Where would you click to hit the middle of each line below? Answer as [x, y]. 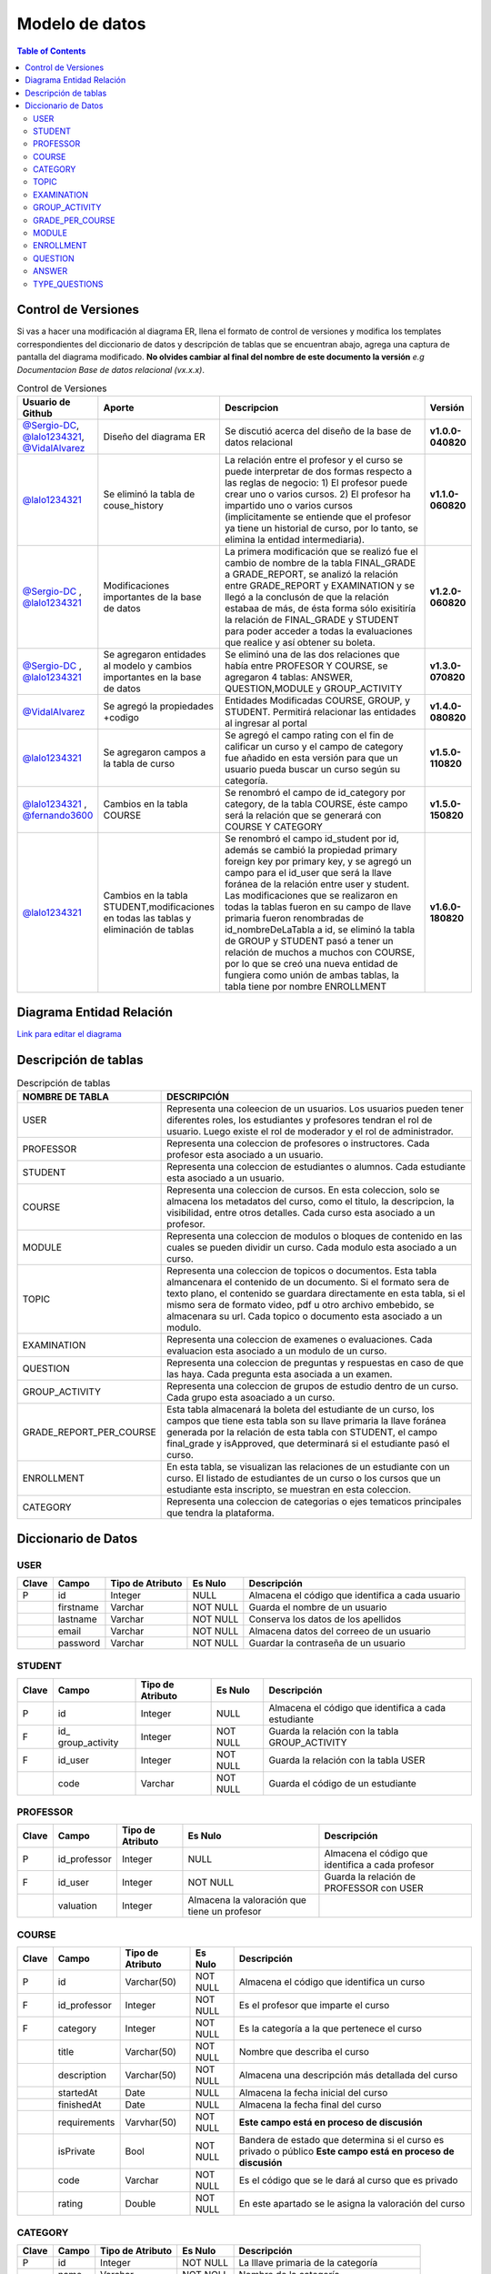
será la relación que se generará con [303, 816]
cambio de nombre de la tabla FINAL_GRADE [320, 563]
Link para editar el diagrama [69, 1033]
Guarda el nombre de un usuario [318, 1607]
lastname [77, 1619]
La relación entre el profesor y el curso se [314, 460]
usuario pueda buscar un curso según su [312, 770]
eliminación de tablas [149, 930]
